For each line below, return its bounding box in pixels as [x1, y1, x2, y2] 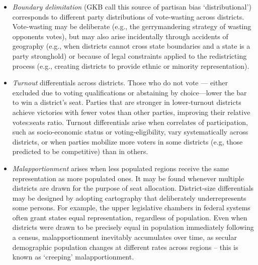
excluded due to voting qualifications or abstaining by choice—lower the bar [12, 87, 247, 97]
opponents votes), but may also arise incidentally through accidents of [12, 31, 228, 41]
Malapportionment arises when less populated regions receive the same [12, 163, 229, 173]
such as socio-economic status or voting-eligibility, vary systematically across [12, 126, 248, 137]
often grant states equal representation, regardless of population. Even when [12, 212, 247, 222]
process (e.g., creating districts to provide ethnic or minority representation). [12, 60, 249, 71]
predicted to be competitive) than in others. [12, 146, 148, 157]
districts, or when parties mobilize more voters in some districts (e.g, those [12, 136, 243, 147]
